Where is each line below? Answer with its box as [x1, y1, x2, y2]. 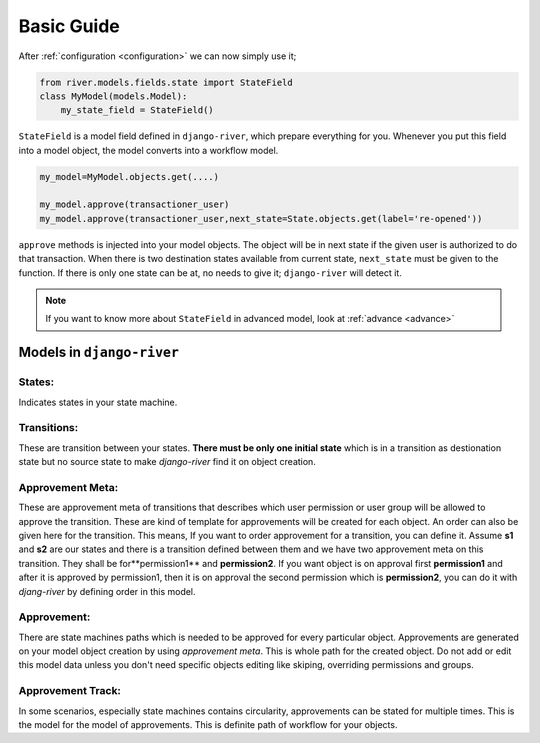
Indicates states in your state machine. [18, 396, 178, 408]
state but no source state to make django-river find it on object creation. [18, 456, 317, 468]
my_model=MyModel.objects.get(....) [39, 171, 220, 182]
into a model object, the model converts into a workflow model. [18, 144, 279, 156]
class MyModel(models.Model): [39, 90, 188, 102]
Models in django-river [18, 344, 180, 361]
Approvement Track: [18, 684, 122, 698]
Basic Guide [18, 15, 120, 37]
